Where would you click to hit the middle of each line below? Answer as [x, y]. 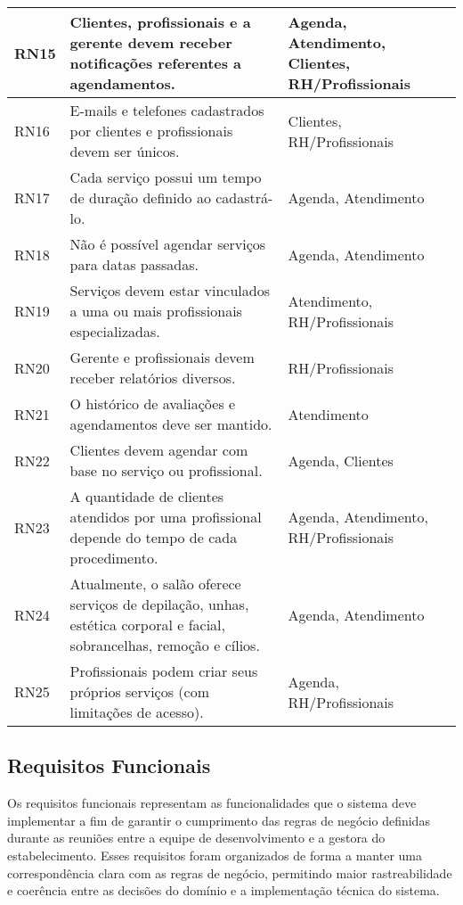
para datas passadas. [134, 264]
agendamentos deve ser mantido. [171, 424]
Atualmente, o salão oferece [155, 584]
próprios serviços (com [139, 691]
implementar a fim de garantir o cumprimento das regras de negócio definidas [219, 820]
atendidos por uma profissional [166, 517]
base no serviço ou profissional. [166, 470]
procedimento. [114, 558]
